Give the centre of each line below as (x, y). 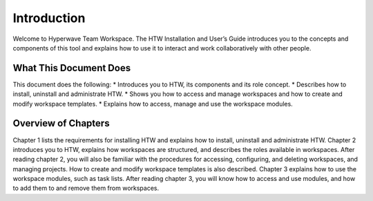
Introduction (49, 18)
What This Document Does (72, 68)
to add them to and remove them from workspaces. (86, 188)
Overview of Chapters (61, 123)
